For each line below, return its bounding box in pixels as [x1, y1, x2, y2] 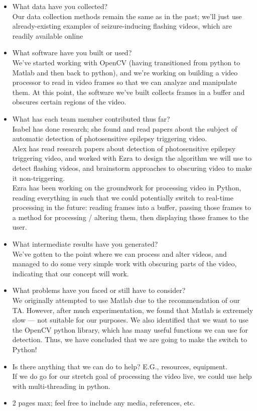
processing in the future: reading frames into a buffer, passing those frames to [12, 202, 251, 213]
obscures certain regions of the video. [12, 96, 126, 107]
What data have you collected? [12, 1, 108, 11]
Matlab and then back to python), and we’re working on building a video [12, 67, 238, 77]
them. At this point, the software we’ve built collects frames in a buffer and [12, 86, 245, 97]
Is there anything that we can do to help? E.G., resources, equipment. [12, 361, 227, 371]
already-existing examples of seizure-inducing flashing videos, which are [12, 21, 232, 31]
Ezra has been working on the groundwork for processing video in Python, [12, 182, 241, 193]
